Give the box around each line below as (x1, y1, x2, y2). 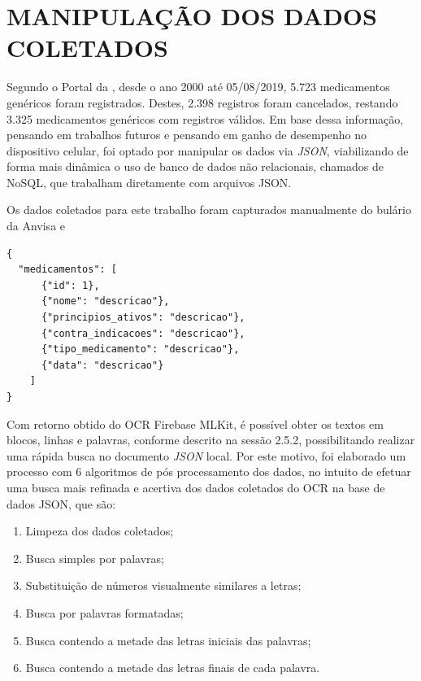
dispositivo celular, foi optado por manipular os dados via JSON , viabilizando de (7, 142, 409, 159)
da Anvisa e (7, 217, 66, 234)
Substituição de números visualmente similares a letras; (25, 577, 302, 594)
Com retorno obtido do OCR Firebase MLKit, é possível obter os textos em (7, 415, 384, 432)
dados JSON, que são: (7, 495, 116, 512)
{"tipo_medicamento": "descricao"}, (41, 343, 240, 356)
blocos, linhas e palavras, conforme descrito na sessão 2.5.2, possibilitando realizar (7, 431, 415, 448)
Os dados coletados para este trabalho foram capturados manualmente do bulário (7, 201, 411, 218)
